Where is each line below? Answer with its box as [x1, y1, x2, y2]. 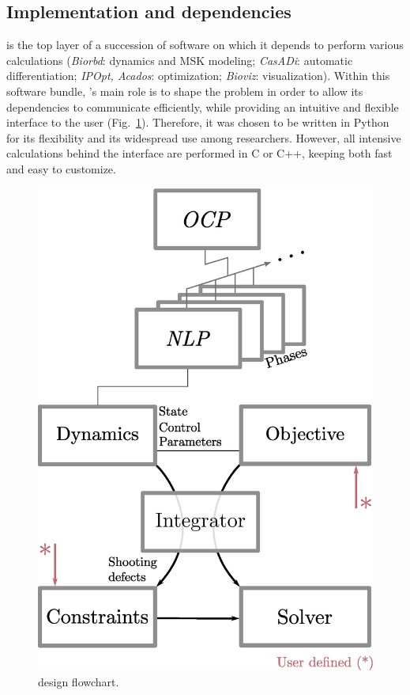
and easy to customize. [6, 160, 116, 177]
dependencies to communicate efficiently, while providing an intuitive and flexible [6, 98, 399, 115]
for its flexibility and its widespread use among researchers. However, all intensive [6, 129, 401, 146]
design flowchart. [38, 673, 119, 689]
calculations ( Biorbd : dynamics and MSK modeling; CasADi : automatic [6, 51, 353, 68]
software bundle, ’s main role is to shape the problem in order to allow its [6, 82, 363, 99]
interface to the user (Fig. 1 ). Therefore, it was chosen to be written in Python [6, 114, 389, 131]
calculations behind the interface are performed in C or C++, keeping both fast [6, 145, 393, 161]
